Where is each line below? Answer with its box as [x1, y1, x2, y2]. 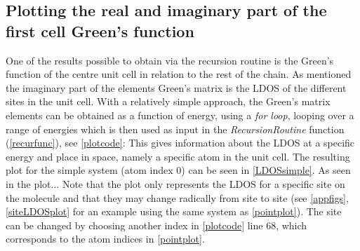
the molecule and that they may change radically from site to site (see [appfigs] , [6, 190, 349, 205]
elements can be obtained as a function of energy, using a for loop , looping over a [6, 107, 354, 122]
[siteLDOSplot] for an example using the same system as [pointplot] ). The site [6, 204, 342, 219]
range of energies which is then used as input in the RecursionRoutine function [6, 121, 345, 136]
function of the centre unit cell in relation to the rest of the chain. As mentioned [6, 67, 352, 81]
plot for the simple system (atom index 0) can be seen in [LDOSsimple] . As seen [6, 163, 351, 177]
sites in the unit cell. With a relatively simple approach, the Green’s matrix [6, 94, 331, 109]
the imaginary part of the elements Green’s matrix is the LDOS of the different [6, 80, 347, 95]
